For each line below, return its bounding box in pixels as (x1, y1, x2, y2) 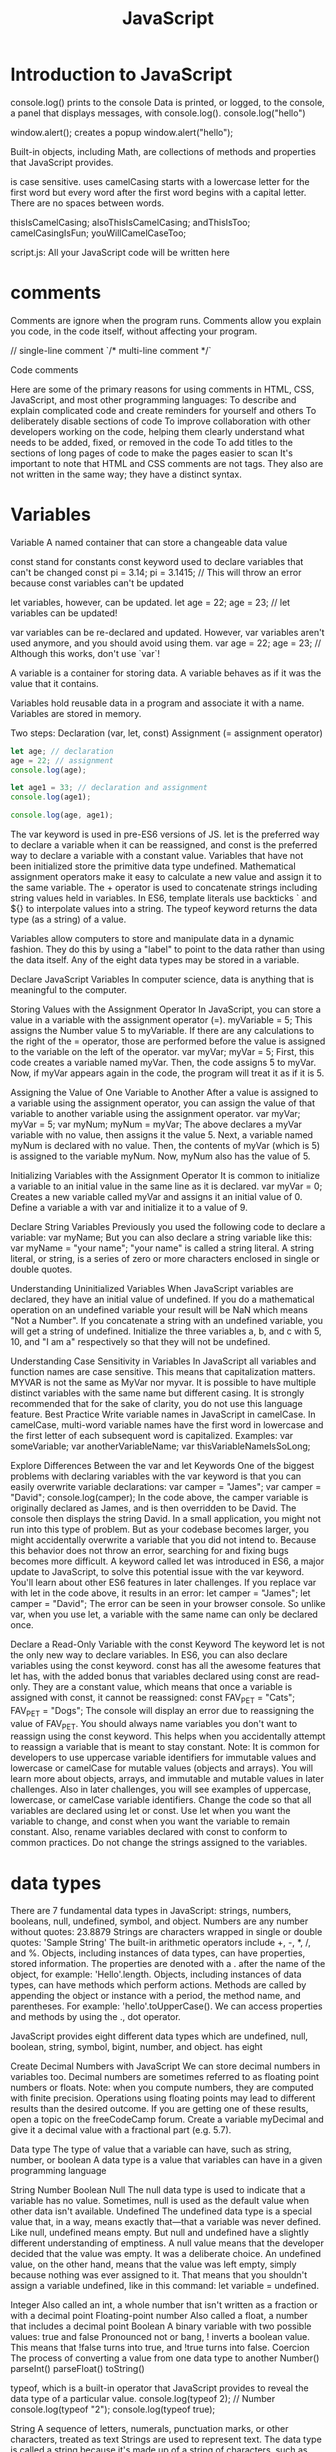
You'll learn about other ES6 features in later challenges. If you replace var (10, 1577, 317, 1589)
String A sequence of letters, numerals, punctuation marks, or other (10, 2423, 289, 2435)
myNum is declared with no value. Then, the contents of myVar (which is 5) (10, 1140, 321, 1152)
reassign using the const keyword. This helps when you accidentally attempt (10, 1730, 326, 1742)
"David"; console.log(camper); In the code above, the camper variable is (10, 1492, 309, 1504)
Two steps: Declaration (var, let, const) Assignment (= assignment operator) (10, 727, 323, 739)
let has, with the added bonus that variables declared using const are (10, 1670, 295, 1682)
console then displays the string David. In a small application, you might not (10, 1513, 322, 1525)
